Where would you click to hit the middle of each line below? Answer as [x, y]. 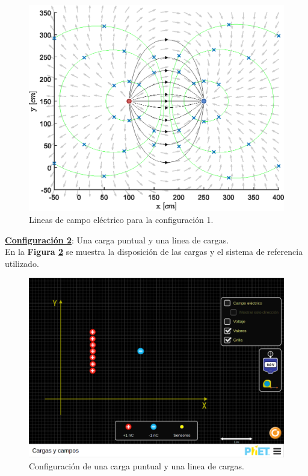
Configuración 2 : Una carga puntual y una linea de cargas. [117, 240]
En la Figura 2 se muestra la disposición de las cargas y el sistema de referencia [154, 252]
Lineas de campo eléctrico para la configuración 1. [121, 220]
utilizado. [22, 263]
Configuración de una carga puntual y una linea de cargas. [137, 465]
